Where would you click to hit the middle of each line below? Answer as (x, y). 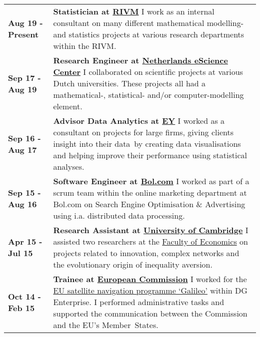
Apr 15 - (25, 241)
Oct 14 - (24, 296)
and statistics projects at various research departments (149, 34)
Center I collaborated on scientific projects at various (148, 72)
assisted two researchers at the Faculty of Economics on (150, 241)
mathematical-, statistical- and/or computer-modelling (148, 95)
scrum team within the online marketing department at (150, 192)
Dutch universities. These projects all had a (129, 83)
